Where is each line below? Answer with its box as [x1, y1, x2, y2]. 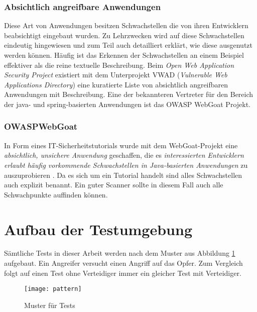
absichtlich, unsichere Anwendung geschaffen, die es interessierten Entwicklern [4, 150, 244, 160]
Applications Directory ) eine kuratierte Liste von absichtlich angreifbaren [4, 79, 228, 89]
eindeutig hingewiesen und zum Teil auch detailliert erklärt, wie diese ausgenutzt [4, 40, 253, 50]
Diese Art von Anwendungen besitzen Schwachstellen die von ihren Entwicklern [4, 20, 248, 31]
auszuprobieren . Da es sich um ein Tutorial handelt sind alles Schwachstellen [4, 169, 242, 180]
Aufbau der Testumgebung [4, 219, 193, 239]
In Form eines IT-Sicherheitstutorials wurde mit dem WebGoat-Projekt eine [4, 140, 238, 150]
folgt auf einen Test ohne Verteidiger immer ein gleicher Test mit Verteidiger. [4, 267, 241, 278]
